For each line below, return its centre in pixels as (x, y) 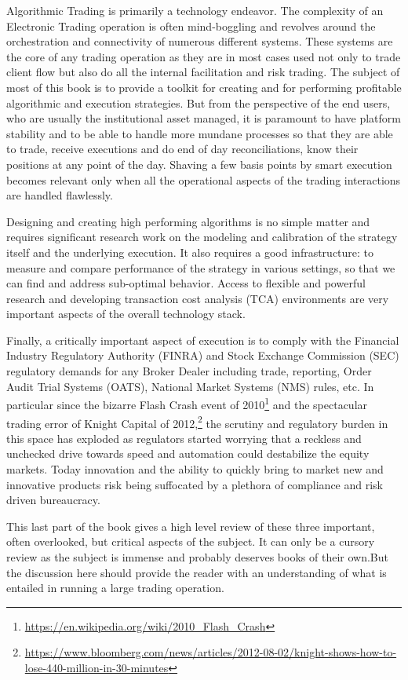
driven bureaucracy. (53, 500)
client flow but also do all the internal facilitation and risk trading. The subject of (203, 72)
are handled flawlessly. (60, 195)
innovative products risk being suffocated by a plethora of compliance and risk (195, 484)
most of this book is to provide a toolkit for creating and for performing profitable (204, 87)
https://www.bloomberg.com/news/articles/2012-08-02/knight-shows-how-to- (211, 652)
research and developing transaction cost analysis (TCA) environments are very (198, 298)
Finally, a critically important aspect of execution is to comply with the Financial (203, 340)
